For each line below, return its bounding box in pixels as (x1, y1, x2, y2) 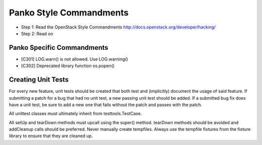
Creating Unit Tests (9, 75, 69, 84)
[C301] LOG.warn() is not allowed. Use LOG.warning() (21, 56, 129, 62)
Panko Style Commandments (9, 7, 129, 18)
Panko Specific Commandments (9, 43, 109, 52)
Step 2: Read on (21, 30, 53, 36)
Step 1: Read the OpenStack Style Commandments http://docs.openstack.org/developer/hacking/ (21, 24, 216, 30)
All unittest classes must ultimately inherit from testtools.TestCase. (9, 111, 142, 116)
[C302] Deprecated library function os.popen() (21, 63, 115, 69)
